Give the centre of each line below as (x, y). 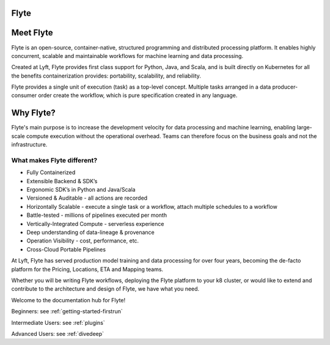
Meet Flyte (32, 33)
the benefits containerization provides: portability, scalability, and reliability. (106, 76)
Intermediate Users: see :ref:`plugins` (58, 322)
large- (305, 128)
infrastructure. (29, 145)
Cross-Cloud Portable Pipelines (66, 249)
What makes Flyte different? (54, 160)
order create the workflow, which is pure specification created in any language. (137, 95)
